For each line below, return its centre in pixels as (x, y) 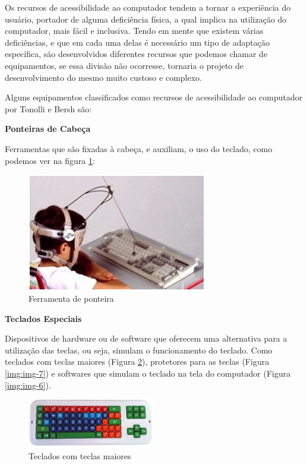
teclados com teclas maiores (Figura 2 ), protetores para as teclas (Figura (137, 362)
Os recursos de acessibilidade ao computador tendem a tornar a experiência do (148, 7)
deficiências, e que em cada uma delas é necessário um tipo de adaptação (137, 42)
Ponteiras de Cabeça (48, 129)
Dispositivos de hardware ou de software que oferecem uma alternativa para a (146, 338)
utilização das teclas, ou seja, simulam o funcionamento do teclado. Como (139, 350)
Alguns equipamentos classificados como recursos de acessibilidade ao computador (154, 97)
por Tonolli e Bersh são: (48, 108)
